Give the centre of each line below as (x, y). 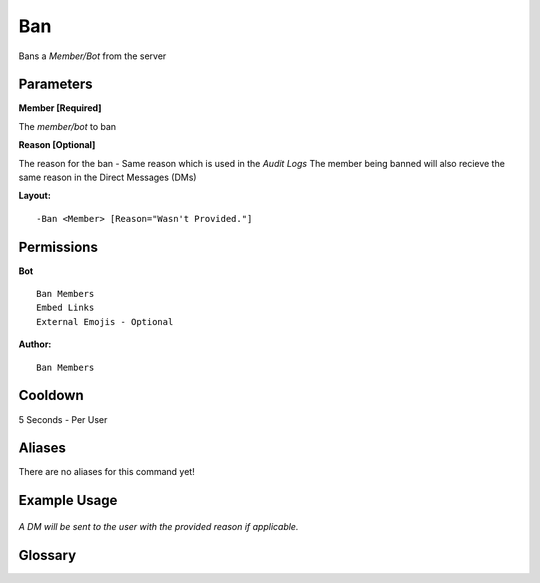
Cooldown (51, 395)
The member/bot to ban (67, 126)
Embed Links (65, 308)
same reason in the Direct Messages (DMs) (107, 177)
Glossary (47, 555)
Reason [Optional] (57, 145)
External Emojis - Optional (105, 321)
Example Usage (68, 500)
